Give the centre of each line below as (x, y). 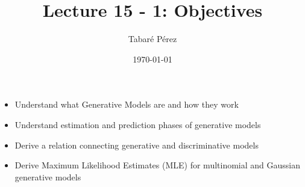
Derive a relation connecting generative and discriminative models (137, 145)
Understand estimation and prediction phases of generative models (138, 124)
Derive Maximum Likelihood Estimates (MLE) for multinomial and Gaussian (158, 165)
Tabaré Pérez (152, 39)
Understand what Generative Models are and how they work (127, 104)
